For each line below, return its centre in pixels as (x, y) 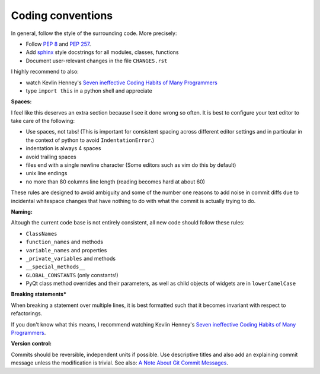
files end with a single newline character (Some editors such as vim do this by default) (131, 165)
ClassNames (41, 234)
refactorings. (27, 313)
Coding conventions (62, 15)
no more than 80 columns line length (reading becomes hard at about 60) (116, 182)
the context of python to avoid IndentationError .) (90, 140)
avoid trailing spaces (51, 157)
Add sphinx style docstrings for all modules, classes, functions (102, 52)
